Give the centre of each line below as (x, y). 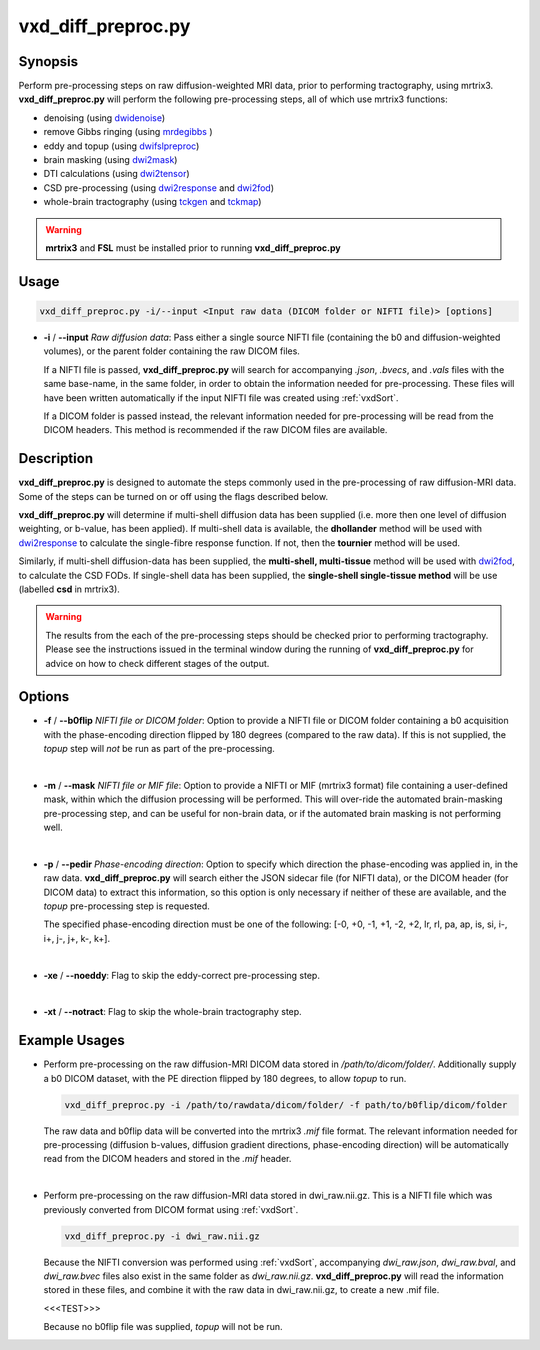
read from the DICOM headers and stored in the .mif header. (167, 1159)
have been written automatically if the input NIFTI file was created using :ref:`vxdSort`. (221, 397)
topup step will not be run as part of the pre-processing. (159, 749)
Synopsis (48, 61)
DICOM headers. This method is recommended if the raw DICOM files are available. (215, 430)
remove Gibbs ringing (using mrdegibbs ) (128, 132)
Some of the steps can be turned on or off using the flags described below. (173, 496)
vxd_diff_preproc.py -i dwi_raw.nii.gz (162, 1236)
